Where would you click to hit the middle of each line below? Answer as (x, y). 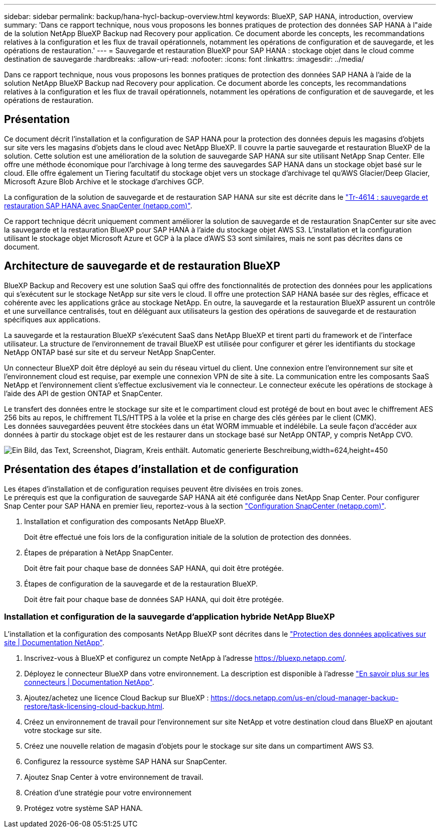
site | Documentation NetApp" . (54, 643)
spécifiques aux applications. (52, 319)
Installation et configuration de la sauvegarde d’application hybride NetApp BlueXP (170, 616)
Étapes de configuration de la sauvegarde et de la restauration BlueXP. (141, 583)
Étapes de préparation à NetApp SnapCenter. (99, 552)
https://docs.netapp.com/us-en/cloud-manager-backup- (305, 698)
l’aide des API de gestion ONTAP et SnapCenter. (83, 393)
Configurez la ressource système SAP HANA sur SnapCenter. (126, 762)
